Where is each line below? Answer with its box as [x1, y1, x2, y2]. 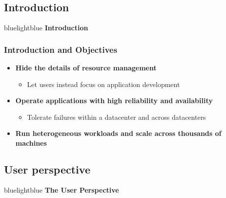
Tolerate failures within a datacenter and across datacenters [27, 111, 206, 122]
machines [15, 137, 47, 148]
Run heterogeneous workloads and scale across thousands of [15, 128, 222, 138]
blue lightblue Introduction [4, 22, 88, 33]
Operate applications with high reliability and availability [15, 95, 213, 106]
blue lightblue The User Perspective [4, 184, 119, 195]
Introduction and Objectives [4, 43, 118, 55]
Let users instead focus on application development [27, 79, 180, 89]
